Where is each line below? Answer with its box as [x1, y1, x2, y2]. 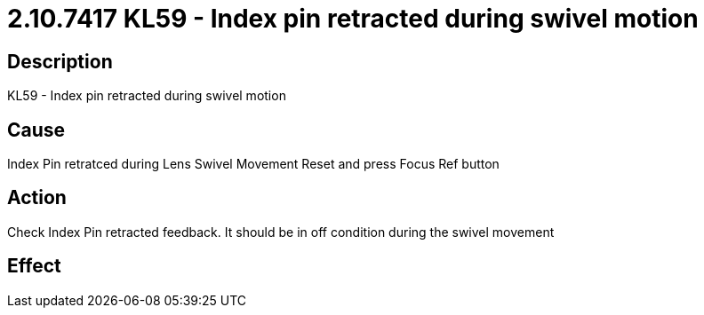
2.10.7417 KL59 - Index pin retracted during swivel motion [7, 4, 699, 34]
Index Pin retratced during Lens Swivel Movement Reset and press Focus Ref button [7, 156, 500, 172]
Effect [7, 255, 61, 278]
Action [7, 186, 67, 209]
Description [7, 50, 113, 73]
